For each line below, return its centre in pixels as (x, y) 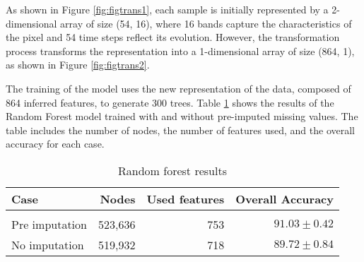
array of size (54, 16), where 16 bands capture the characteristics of (206, 23)
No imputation (48, 244)
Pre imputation (49, 224)
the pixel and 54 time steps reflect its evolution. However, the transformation (173, 37)
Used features (186, 198)
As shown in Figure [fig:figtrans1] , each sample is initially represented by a (167, 9)
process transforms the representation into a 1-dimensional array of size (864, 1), (180, 50)
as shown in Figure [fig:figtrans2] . (78, 65)
